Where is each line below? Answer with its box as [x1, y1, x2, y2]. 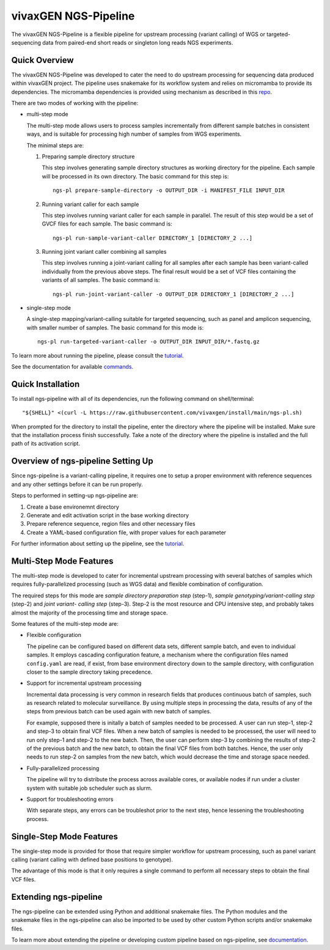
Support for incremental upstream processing [26, 679, 142, 687]
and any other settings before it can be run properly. [11, 481, 143, 488]
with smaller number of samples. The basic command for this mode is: [26, 324, 204, 331]
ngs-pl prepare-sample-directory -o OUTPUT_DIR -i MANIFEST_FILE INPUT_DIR [53, 187, 285, 194]
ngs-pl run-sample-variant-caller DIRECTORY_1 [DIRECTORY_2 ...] [53, 234, 253, 241]
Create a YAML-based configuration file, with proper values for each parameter [26, 529, 226, 536]
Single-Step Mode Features [11, 831, 119, 842]
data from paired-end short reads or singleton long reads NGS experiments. [42, 39, 233, 46]
